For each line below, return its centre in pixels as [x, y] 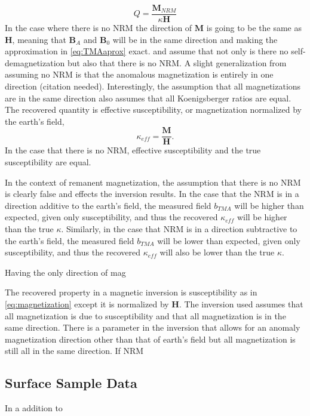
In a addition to [34, 408]
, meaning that [39, 39]
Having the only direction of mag [65, 272]
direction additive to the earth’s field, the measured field [108, 205]
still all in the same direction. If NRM [74, 351]
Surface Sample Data [71, 383]
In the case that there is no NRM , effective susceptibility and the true [133, 150]
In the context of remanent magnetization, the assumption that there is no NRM [153, 182]
